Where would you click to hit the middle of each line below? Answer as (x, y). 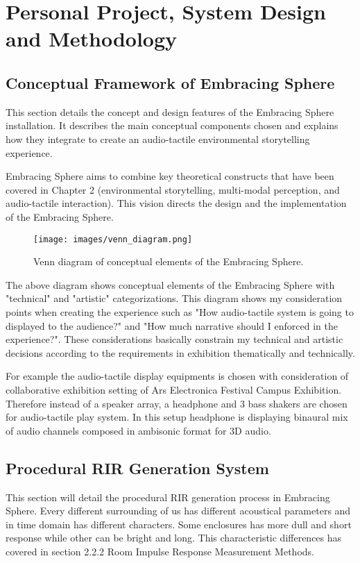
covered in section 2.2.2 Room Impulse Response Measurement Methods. (160, 551)
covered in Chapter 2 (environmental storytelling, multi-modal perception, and (173, 189)
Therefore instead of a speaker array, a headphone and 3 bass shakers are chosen (177, 403)
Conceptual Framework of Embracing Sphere (170, 82)
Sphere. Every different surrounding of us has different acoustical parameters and (178, 511)
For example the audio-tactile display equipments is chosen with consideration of (177, 376)
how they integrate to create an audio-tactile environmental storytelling (158, 138)
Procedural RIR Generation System (137, 468)
